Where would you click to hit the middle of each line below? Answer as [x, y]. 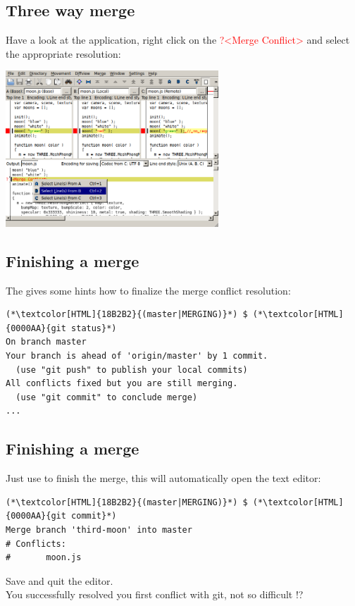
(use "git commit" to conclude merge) [107, 397]
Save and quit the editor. [60, 580]
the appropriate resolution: [63, 53]
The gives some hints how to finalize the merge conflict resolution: [148, 290]
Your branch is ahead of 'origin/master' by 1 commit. [137, 356]
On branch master [46, 342]
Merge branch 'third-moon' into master [99, 530]
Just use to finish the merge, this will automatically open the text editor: [163, 478]
